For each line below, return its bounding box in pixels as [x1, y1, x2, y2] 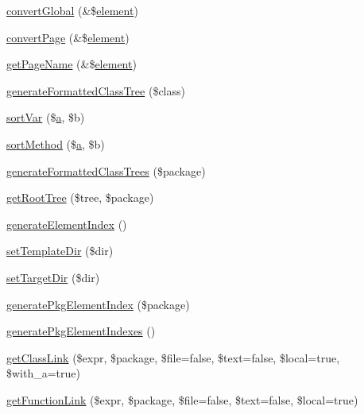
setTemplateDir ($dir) [6, 242, 114, 259]
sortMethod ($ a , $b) [6, 135, 105, 152]
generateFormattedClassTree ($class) [6, 82, 185, 99]
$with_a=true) [6, 365, 81, 381]
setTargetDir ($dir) [6, 269, 100, 285]
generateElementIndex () [6, 215, 127, 232]
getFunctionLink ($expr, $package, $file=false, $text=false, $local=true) [6, 391, 358, 408]
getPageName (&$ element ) [6, 56, 137, 72]
